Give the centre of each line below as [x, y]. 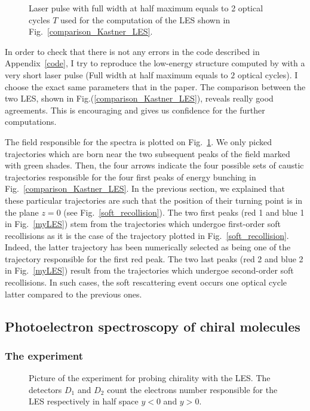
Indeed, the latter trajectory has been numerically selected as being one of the [148, 247]
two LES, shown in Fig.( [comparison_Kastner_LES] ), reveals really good [139, 98]
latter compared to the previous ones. [73, 294]
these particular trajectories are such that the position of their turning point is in [154, 200]
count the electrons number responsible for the [192, 389]
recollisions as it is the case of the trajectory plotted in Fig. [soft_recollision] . [147, 235]
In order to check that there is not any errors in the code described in [132, 51]
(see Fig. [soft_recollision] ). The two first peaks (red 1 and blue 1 [184, 212]
